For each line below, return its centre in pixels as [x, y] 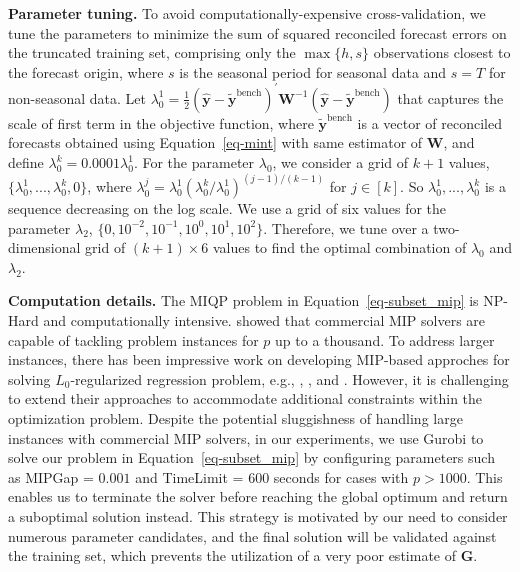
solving [29, 378]
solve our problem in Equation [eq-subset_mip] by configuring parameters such [251, 457]
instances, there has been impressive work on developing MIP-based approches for [259, 359]
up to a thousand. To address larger [385, 339]
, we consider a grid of [340, 162]
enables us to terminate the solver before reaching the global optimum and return [258, 496]
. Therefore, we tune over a [346, 227]
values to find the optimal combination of [339, 247]
